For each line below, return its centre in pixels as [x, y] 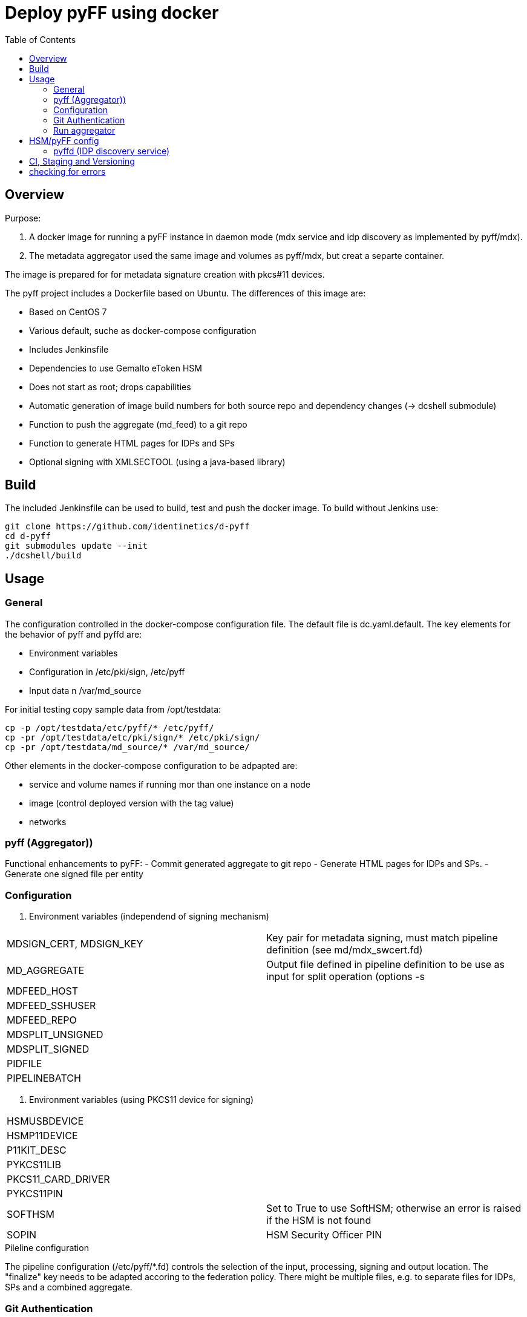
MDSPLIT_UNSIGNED [55, 1035]
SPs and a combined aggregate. [69, 1287]
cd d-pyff [28, 536]
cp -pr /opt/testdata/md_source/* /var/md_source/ [127, 747]
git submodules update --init [77, 546]
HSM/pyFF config [64, 140]
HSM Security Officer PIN [324, 1235]
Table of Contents [41, 39]
